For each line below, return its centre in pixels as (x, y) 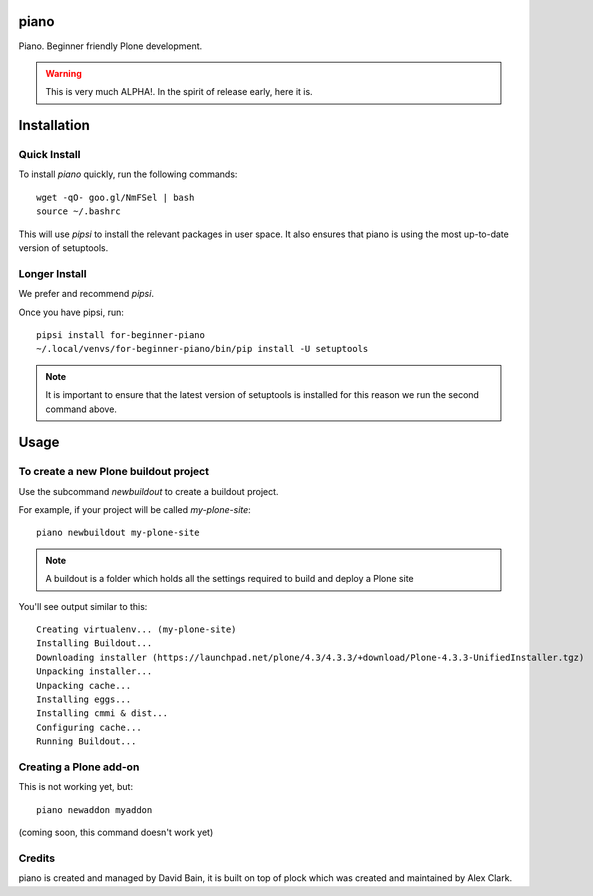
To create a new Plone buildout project (114, 472)
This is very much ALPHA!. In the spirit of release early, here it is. (179, 92)
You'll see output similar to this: (83, 606)
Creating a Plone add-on (79, 767)
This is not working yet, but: (76, 787)
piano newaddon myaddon (94, 809)
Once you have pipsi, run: (71, 312)
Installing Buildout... (94, 643)
